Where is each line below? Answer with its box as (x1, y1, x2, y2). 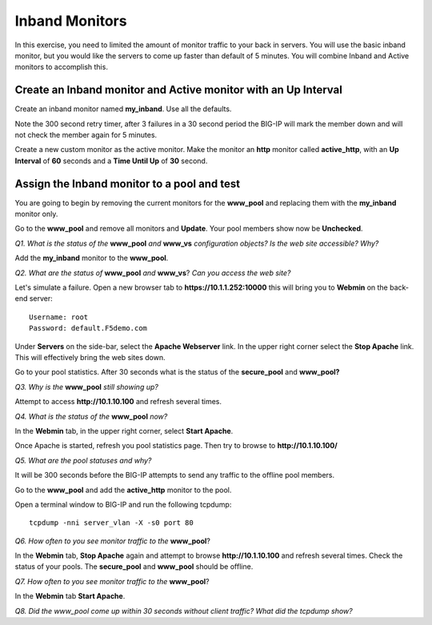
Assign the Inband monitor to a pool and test (14, 177, 240, 190)
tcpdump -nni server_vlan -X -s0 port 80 (29, 519, 194, 527)
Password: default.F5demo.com (29, 324, 148, 333)
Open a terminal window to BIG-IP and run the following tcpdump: (14, 499, 232, 509)
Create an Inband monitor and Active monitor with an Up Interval (14, 83, 343, 97)
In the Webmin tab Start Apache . (14, 591, 126, 601)
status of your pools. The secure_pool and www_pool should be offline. (14, 562, 254, 571)
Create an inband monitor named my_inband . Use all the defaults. (14, 104, 232, 114)
